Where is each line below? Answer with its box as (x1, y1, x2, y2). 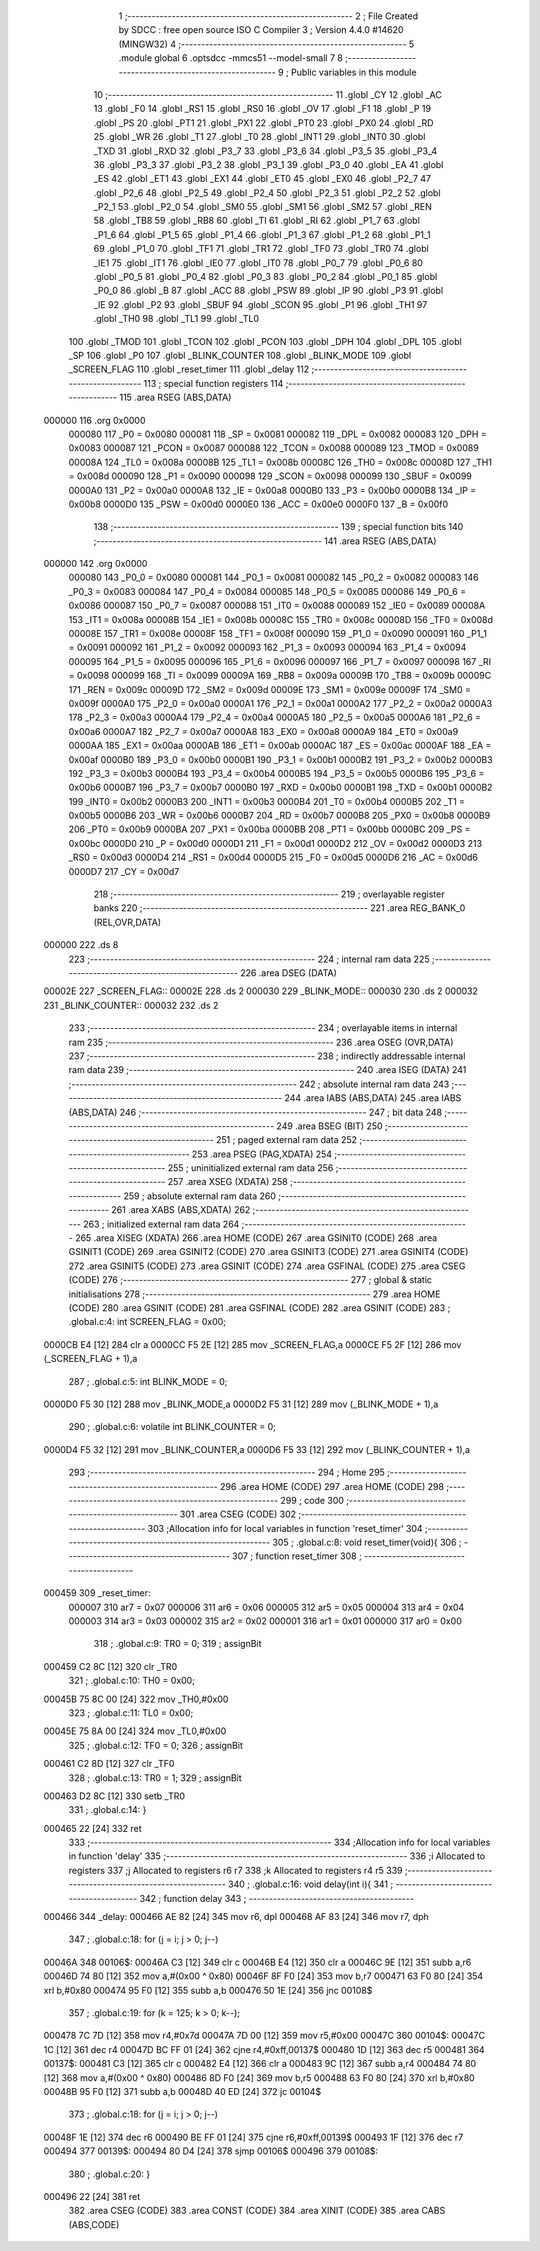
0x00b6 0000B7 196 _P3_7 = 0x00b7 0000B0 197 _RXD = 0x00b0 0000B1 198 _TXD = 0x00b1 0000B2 (68, 781, 493, 794)
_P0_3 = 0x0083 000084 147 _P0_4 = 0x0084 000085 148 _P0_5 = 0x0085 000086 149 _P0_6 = (68, 585, 467, 597)
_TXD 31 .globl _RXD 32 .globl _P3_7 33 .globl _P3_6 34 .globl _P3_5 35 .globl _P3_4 (93, 145, 438, 157)
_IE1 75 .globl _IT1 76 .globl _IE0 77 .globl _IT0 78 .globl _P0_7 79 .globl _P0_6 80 (93, 256, 424, 269)
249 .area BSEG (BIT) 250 (276, 1120, 384, 1132)
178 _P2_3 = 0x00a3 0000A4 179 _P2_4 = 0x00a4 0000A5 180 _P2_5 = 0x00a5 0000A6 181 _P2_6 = (68, 711, 482, 724)
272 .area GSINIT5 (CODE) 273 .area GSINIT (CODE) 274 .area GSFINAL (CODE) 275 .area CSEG (68, 1260, 466, 1272)
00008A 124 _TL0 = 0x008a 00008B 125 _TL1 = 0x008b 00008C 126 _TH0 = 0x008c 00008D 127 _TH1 (68, 456, 492, 468)
